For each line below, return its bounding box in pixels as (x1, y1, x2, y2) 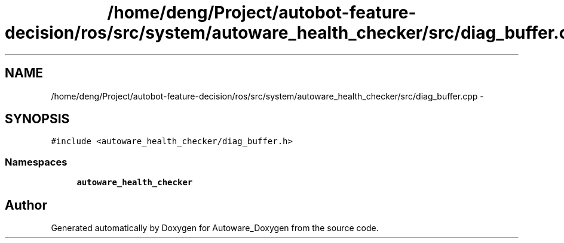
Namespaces (5, 155, 68, 168)
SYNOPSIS (5, 111, 70, 127)
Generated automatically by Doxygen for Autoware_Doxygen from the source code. (51, 223, 379, 233)
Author (5, 197, 47, 213)
